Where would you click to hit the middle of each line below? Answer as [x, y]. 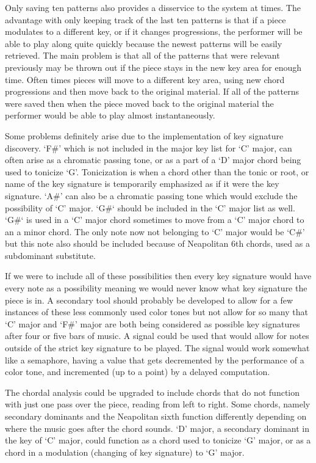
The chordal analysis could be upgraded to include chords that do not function [153, 392]
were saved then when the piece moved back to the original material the [139, 103]
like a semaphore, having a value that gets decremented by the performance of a [155, 359]
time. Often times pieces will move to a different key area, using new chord [145, 79]
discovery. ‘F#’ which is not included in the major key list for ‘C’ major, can [149, 148]
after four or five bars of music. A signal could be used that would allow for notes [157, 336]
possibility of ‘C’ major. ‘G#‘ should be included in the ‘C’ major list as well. [150, 207]
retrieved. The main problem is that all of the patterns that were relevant [142, 55]
